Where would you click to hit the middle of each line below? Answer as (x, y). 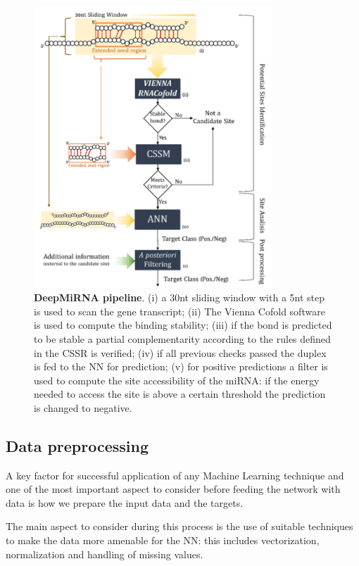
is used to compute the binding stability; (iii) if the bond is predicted (183, 325)
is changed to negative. (83, 407)
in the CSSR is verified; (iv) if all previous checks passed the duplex (180, 352)
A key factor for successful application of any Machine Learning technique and (175, 475)
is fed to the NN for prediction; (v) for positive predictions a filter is (181, 366)
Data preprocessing (77, 445)
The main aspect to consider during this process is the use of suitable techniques (179, 526)
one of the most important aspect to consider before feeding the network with (173, 489)
